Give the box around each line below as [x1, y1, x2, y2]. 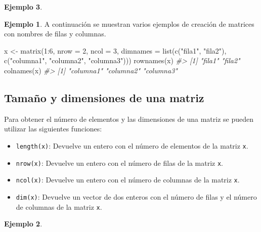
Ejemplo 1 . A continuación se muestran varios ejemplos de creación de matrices [4, 18, 254, 29]
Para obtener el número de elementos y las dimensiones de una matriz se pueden [4, 113, 254, 124]
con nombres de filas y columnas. [4, 28, 106, 39]
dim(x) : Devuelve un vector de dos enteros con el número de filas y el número [16, 191, 257, 202]
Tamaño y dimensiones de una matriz [4, 89, 204, 105]
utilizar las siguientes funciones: [4, 123, 102, 134]
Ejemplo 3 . [4, 2, 42, 12]
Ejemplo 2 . [4, 218, 42, 229]
